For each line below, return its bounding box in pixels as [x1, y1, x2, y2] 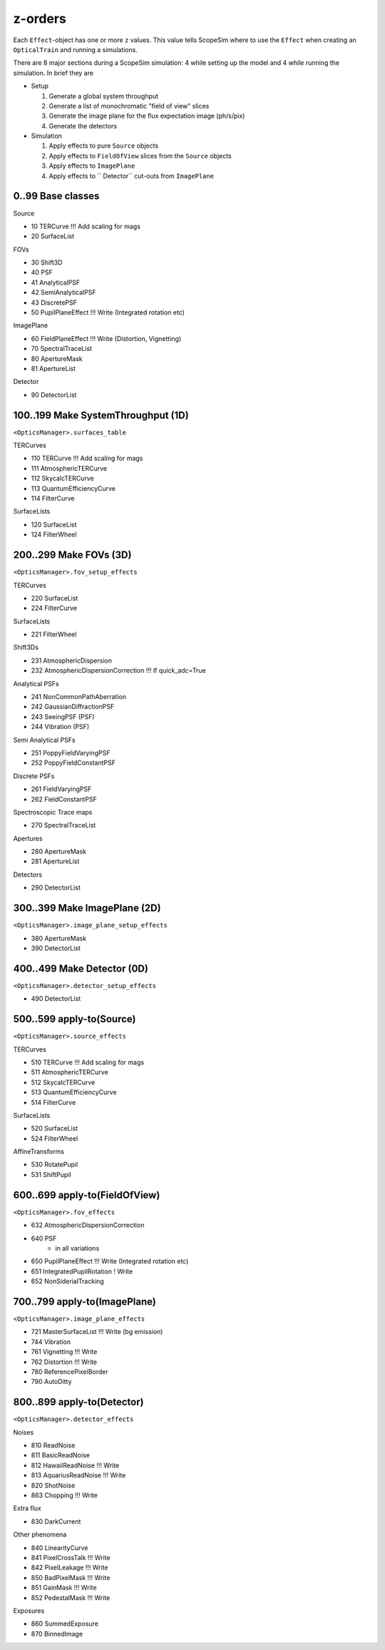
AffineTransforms [13, 1147, 64, 1156]
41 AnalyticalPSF [31, 278, 81, 287]
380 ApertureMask [31, 934, 87, 942]
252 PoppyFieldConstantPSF [31, 758, 115, 767]
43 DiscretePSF [31, 298, 78, 307]
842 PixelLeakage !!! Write [31, 1563, 108, 1572]
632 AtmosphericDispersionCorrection [31, 1221, 145, 1230]
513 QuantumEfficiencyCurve [31, 1088, 117, 1096]
